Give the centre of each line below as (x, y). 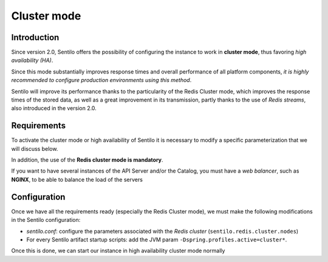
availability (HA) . (32, 60)
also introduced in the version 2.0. (54, 108)
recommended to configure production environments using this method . (101, 80)
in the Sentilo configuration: (46, 220)
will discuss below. (35, 148)
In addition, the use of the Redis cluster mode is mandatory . (87, 160)
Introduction (35, 37)
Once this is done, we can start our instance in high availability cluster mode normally (118, 251)
